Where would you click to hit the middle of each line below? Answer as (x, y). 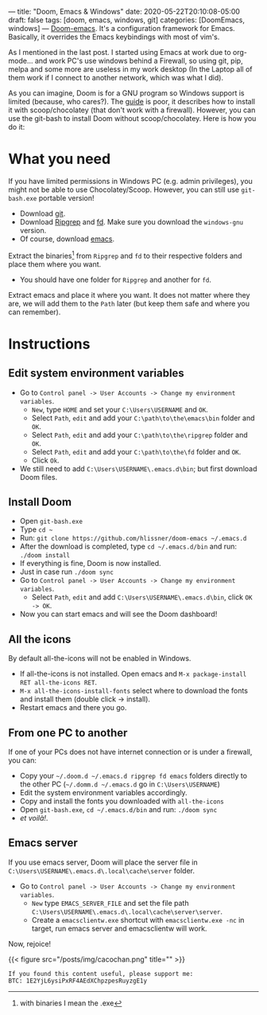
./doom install (45, 556)
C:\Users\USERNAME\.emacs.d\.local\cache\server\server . (127, 912)
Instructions (49, 344)
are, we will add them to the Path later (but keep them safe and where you (129, 303)
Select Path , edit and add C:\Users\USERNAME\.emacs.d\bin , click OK (142, 597)
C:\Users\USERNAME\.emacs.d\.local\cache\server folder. (101, 870)
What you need (60, 159)
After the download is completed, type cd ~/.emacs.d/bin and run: (128, 547)
